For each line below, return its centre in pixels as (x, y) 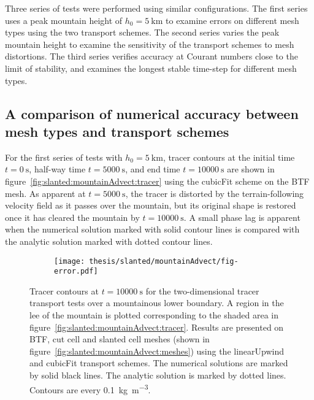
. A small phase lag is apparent (242, 217)
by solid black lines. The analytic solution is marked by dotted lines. (158, 375)
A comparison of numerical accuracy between (152, 113)
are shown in (251, 169)
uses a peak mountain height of (64, 20)
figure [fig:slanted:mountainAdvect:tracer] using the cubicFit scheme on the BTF (157, 181)
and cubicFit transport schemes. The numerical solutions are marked (159, 363)
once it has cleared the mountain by (72, 217)
